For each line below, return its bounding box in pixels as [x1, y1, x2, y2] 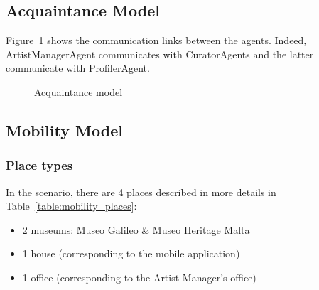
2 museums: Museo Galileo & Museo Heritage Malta [22, 222, 250, 237]
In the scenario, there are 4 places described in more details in [6, 184, 276, 199]
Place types [6, 156, 73, 174]
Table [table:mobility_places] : [6, 198, 137, 213]
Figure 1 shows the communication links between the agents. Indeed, [6, 33, 307, 48]
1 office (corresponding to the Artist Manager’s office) [22, 269, 256, 284]
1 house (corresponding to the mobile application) [22, 246, 240, 261]
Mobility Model [6, 119, 123, 141]
